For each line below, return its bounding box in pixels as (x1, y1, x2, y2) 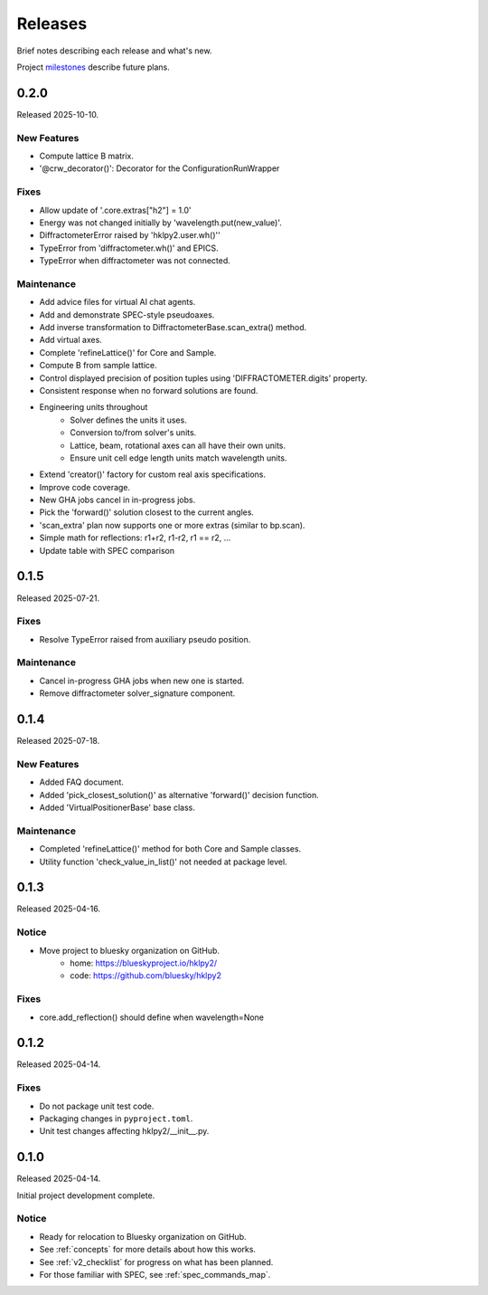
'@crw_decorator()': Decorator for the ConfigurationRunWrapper (39, 163, 280, 174)
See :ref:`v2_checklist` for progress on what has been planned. (39, 1256, 274, 1267)
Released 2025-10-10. (16, 109, 99, 119)
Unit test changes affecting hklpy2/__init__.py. (39, 1126, 210, 1137)
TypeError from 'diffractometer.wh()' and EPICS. (39, 243, 219, 253)
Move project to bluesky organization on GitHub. (39, 945, 221, 956)
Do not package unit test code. (39, 1100, 155, 1111)
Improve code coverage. (39, 481, 131, 492)
